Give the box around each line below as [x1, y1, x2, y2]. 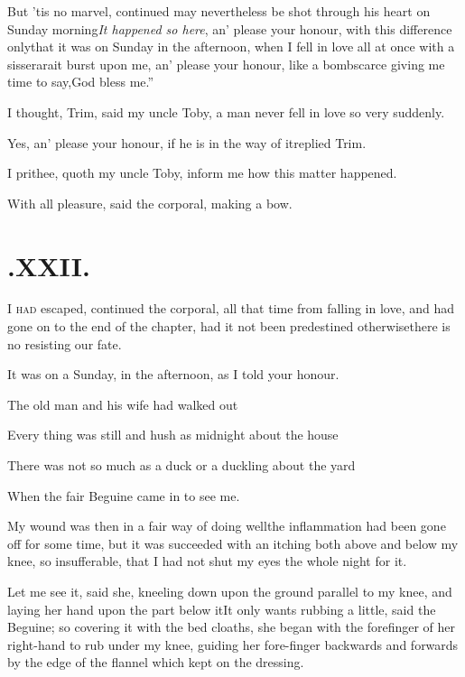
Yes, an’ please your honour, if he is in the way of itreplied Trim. [7, 133, 367, 152]
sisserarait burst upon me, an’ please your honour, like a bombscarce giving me [7, 54, 445, 73]
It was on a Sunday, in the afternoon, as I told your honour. [7, 365, 339, 384]
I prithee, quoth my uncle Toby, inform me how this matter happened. [7, 163, 397, 182]
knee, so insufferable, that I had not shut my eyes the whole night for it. [7, 552, 407, 570]
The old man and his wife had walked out [7, 394, 238, 413]
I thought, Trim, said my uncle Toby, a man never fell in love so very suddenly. [7, 102, 445, 121]
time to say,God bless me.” [7, 72, 154, 91]
